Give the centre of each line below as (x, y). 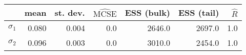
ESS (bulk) (148, 12)
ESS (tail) (199, 12)
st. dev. (70, 12)
